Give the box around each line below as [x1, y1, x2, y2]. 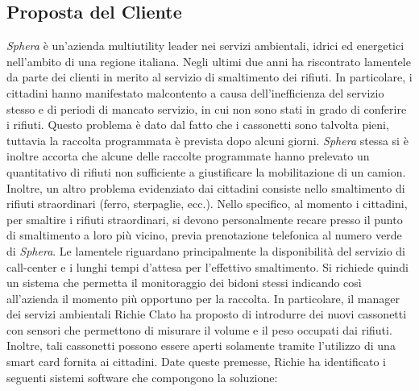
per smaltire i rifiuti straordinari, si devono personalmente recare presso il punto [6, 210, 403, 227]
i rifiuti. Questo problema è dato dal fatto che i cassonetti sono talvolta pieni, [6, 116, 389, 133]
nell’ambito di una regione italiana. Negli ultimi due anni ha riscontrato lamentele [6, 52, 411, 69]
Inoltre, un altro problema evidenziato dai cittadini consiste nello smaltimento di [6, 179, 405, 196]
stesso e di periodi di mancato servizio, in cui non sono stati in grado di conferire [6, 100, 407, 117]
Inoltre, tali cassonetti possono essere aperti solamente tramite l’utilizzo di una [6, 337, 396, 354]
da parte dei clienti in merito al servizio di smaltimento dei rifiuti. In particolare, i [6, 69, 413, 85]
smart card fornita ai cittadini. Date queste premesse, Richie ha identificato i [6, 353, 387, 370]
